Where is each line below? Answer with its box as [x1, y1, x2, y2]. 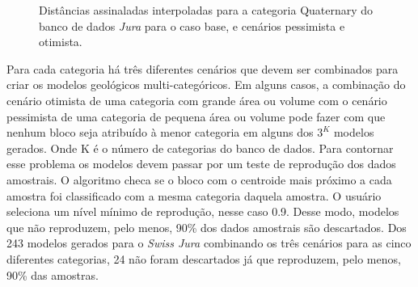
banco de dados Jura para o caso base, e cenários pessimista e [39, 17, 345, 34]
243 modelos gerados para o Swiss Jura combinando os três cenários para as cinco [6, 234, 412, 251]
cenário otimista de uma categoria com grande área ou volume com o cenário [6, 91, 387, 108]
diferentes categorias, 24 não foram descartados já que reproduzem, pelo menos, [6, 250, 401, 267]
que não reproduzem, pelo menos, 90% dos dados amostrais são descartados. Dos [6, 218, 407, 235]
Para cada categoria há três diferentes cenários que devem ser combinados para [6, 60, 399, 77]
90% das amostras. [6, 266, 99, 283]
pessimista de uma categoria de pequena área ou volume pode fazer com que [6, 108, 386, 125]
